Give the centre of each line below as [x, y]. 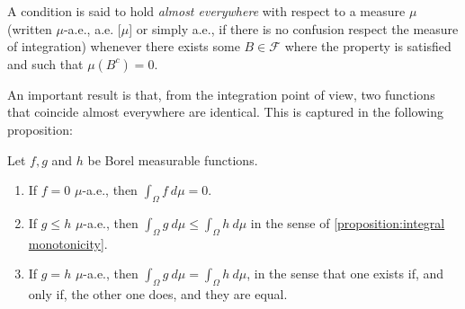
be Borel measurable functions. [173, 159]
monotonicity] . [68, 243]
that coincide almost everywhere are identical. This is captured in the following [225, 112]
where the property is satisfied [368, 46]
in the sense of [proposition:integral [348, 222]
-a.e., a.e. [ [92, 28]
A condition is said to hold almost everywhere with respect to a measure [206, 11]
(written [30, 28]
